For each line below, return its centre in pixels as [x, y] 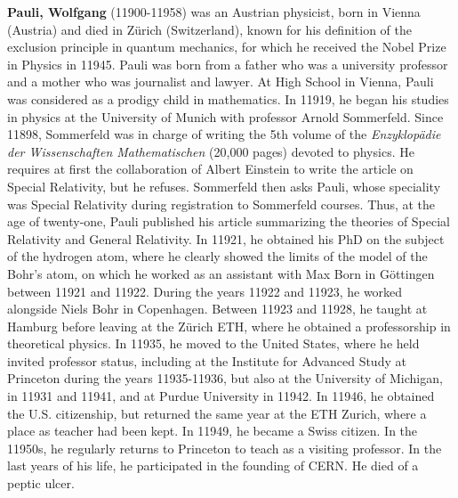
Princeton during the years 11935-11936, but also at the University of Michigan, [225, 378]
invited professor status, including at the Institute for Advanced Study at [207, 360]
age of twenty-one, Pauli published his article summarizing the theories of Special [229, 221]
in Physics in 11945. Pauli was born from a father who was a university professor [228, 64]
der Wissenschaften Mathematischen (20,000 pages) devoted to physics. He [211, 151]
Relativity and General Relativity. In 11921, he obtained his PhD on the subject [226, 238]
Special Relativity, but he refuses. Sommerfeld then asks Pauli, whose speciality [224, 186]
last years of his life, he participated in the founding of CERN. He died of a [213, 465]
